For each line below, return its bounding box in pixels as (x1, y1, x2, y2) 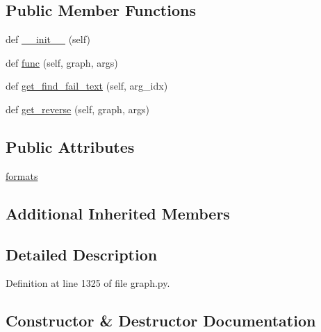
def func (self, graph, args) (6, 55, 118, 69)
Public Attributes (6, 135, 135, 157)
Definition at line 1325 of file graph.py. (6, 276, 170, 290)
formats (6, 168, 38, 183)
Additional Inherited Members (6, 202, 230, 224)
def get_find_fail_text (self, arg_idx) (6, 78, 168, 93)
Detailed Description (6, 243, 158, 265)
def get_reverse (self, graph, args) (6, 101, 149, 116)
